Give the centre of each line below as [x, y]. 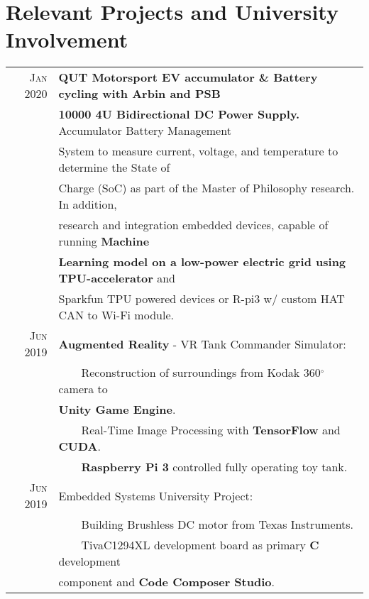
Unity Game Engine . [117, 410]
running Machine [104, 241]
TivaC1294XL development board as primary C [200, 545]
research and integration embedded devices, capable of [193, 225]
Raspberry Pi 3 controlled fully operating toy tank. [214, 467]
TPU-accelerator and [117, 278]
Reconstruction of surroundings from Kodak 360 [201, 373]
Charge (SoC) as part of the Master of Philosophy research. [206, 188]
